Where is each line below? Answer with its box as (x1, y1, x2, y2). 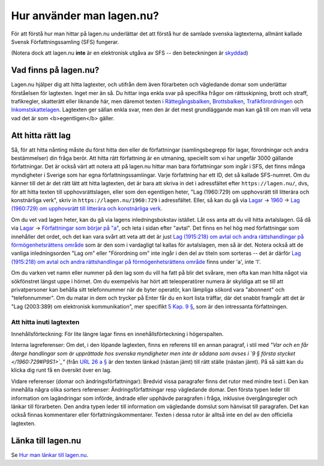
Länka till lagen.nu (11, 435, 82, 446)
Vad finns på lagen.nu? (11, 65, 100, 75)
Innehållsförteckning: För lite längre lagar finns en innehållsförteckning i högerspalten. (11, 330, 224, 337)
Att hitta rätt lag (11, 130, 71, 141)
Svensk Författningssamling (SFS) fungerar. (11, 38, 119, 45)
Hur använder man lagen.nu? (11, 9, 159, 22)
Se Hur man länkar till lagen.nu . (11, 451, 89, 458)
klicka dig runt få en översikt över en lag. (11, 367, 112, 374)
